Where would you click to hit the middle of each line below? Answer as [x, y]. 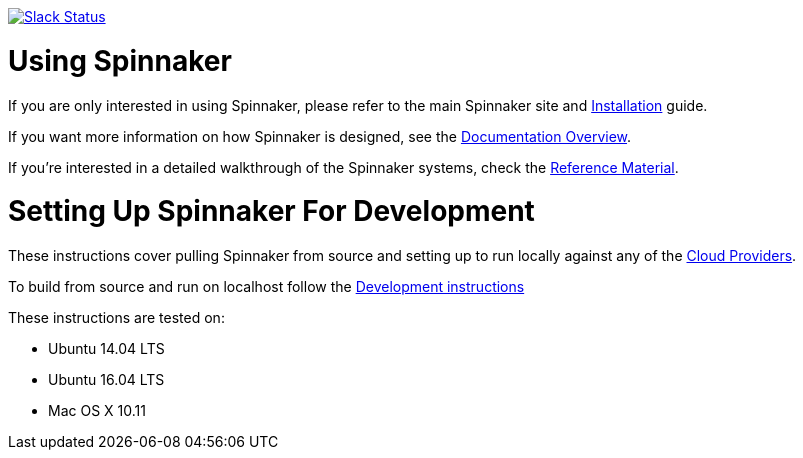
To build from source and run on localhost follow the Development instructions [266, 286]
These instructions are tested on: [116, 317]
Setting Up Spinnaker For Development [271, 211]
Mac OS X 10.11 [97, 410]
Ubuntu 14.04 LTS [106, 348]
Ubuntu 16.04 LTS [106, 379]
